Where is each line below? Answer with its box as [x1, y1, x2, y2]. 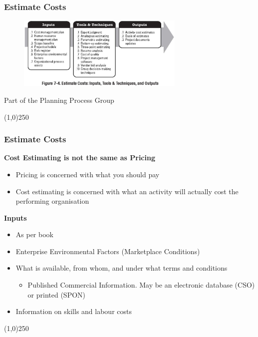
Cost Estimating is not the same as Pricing [4, 152, 155, 163]
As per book [15, 229, 53, 240]
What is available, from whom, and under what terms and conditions [15, 263, 228, 273]
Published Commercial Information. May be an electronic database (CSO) [27, 280, 255, 290]
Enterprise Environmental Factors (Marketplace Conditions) [15, 246, 200, 256]
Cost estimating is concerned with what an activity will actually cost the [15, 186, 239, 196]
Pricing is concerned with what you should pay [15, 169, 160, 179]
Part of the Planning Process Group [4, 94, 114, 105]
